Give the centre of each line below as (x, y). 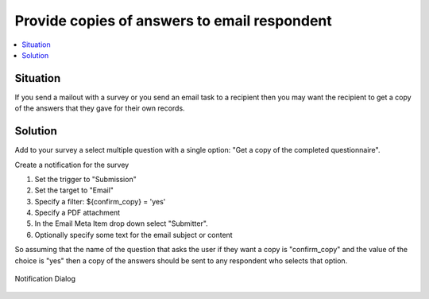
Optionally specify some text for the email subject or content (134, 235)
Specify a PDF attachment (77, 213)
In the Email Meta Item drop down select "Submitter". (121, 223)
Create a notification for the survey (72, 165)
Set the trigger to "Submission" (85, 179)
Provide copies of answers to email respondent (174, 21)
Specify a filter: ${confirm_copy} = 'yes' (100, 201)
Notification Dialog (45, 279)
